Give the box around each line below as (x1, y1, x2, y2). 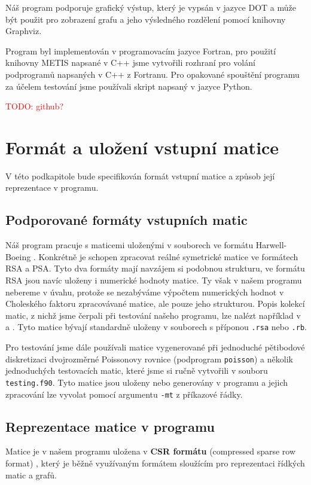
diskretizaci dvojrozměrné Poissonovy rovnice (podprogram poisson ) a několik (5, 352, 293, 365)
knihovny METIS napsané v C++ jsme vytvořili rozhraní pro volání (5, 56, 255, 69)
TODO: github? (5, 100, 64, 112)
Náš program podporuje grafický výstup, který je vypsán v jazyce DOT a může (5, 1, 296, 13)
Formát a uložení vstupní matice (5, 135, 279, 159)
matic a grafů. (5, 468, 57, 481)
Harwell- (255, 239, 287, 251)
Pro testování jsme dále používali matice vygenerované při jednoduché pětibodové (5, 341, 305, 353)
